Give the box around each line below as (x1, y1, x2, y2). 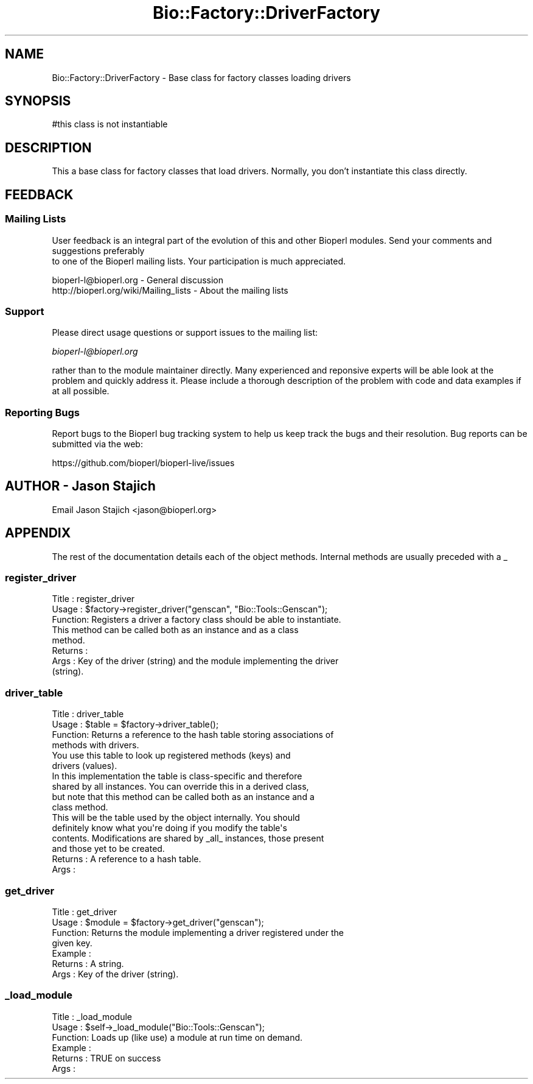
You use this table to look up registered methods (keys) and (52, 750, 291, 761)
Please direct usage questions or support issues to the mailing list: (52, 327, 318, 338)
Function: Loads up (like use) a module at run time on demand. (52, 1032, 303, 1043)
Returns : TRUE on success (52, 1052, 161, 1063)
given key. (52, 937, 92, 948)
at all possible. (52, 386, 110, 397)
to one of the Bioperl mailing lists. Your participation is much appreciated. (52, 255, 346, 266)
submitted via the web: (52, 439, 143, 449)
